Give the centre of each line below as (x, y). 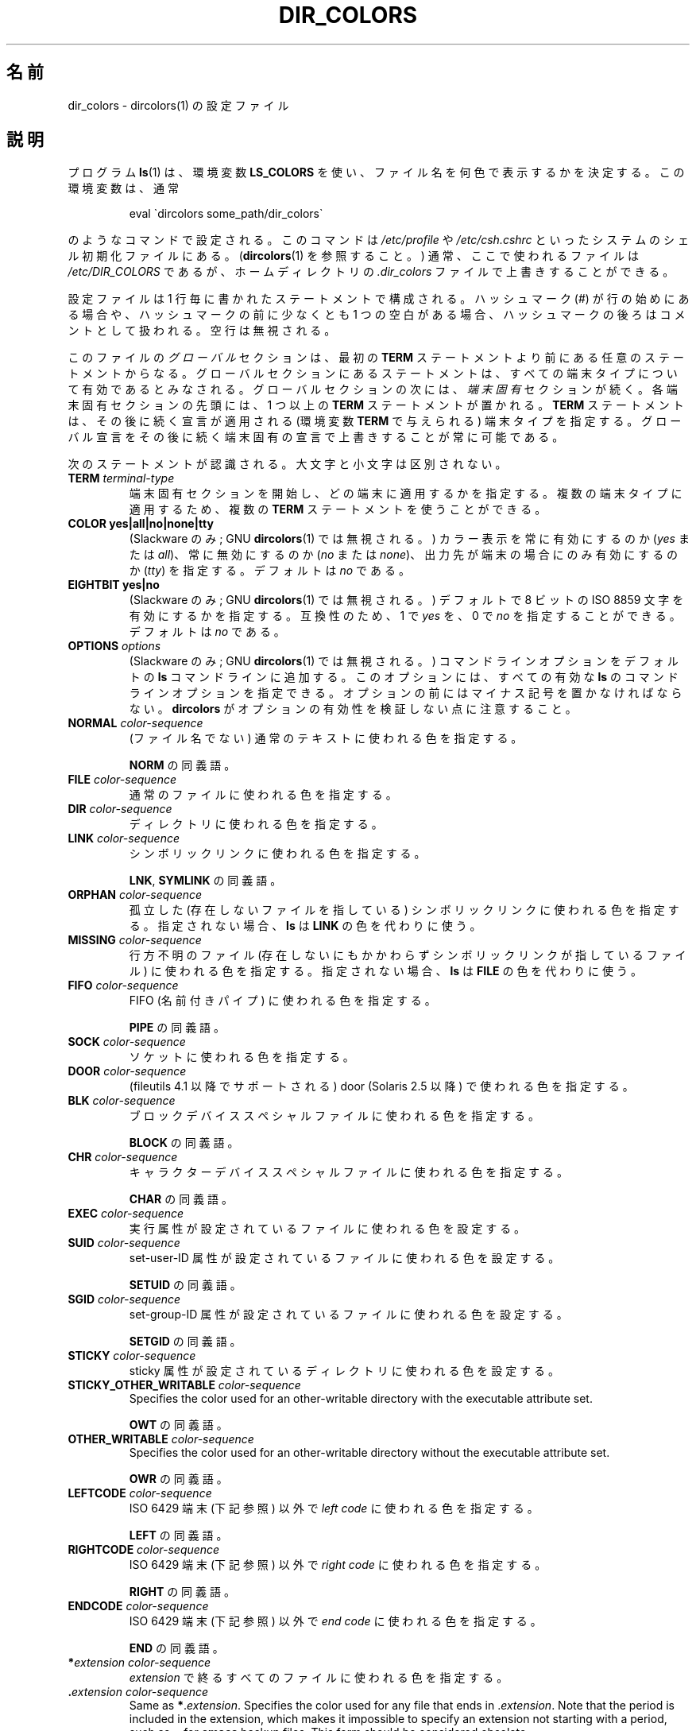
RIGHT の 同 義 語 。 (182, 1592)
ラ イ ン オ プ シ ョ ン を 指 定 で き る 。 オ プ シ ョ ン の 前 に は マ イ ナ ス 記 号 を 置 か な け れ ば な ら (406, 693)
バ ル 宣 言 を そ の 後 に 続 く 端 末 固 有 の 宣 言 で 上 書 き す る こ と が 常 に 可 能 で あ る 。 (316, 437)
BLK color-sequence (122, 1101)
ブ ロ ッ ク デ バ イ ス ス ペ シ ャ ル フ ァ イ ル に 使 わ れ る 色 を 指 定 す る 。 (334, 1116)
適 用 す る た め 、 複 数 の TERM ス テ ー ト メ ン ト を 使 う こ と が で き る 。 (338, 509)
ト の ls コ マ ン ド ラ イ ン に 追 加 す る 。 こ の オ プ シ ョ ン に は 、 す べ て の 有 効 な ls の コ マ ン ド (404, 677)
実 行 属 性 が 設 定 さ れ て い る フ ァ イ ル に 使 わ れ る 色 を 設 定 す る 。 (327, 1229)
